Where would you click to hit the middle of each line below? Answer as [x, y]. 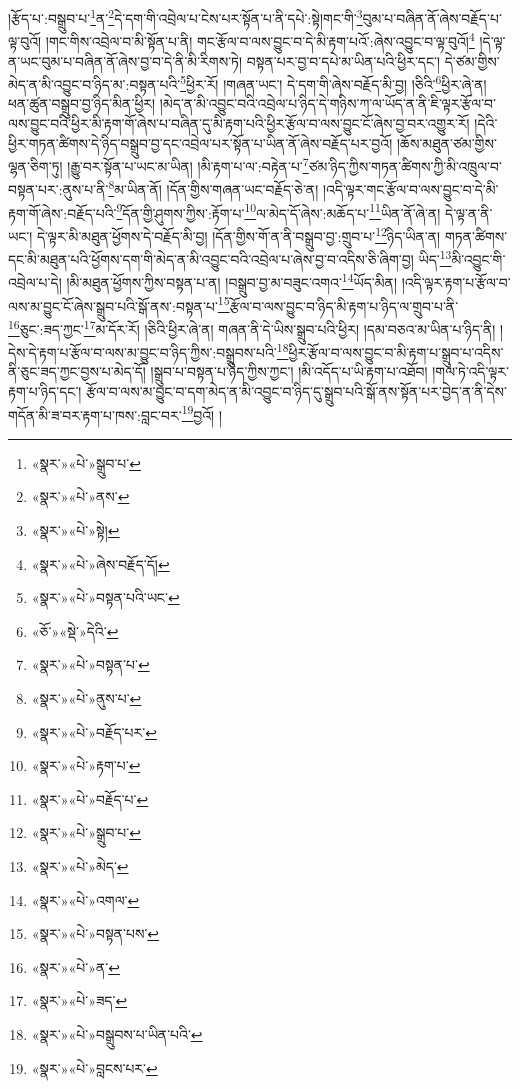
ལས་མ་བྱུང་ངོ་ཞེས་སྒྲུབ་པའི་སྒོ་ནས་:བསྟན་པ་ [113, 305]
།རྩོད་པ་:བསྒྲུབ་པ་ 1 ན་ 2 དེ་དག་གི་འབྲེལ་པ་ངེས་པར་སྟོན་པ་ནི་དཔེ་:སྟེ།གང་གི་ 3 [185, 16]
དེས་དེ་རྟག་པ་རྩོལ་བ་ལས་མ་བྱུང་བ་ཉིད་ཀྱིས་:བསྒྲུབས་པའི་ [142, 351]
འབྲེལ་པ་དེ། [35, 282]
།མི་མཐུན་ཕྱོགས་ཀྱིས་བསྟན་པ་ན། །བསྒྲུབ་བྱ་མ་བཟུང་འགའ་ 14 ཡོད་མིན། [232, 281]
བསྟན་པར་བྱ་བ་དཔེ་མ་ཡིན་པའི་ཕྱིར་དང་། [343, 60]
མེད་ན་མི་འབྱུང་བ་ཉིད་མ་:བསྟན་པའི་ [94, 83]
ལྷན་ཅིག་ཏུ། [35, 165]
